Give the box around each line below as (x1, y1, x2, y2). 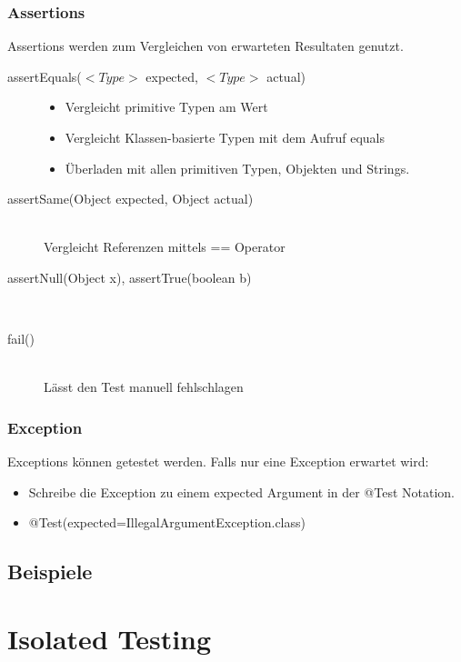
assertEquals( (7, 66, 82, 85)
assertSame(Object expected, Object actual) (7, 189, 254, 208)
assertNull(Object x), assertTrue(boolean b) (7, 267, 252, 286)
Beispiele (7, 557, 93, 586)
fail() (7, 329, 35, 348)
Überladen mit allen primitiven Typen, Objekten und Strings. (65, 158, 410, 177)
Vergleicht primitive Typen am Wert (65, 97, 268, 116)
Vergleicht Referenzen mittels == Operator (44, 237, 286, 256)
